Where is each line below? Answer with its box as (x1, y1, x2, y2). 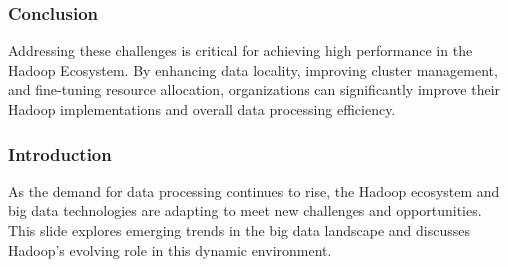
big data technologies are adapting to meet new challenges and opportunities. (8, 200, 482, 221)
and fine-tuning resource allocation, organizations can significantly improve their (8, 79, 501, 100)
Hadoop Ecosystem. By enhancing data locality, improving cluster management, (8, 59, 498, 80)
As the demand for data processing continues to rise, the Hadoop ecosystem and (8, 180, 500, 201)
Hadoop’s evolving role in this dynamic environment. (8, 239, 332, 260)
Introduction (8, 141, 112, 166)
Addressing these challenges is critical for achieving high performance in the (8, 40, 473, 61)
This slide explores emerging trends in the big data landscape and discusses (8, 220, 471, 240)
